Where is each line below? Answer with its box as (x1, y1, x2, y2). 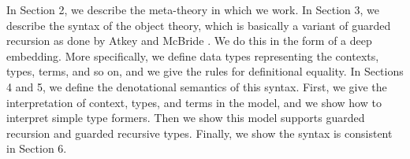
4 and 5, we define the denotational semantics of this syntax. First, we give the (6, 78, 387, 94)
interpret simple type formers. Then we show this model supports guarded (6, 109, 365, 126)
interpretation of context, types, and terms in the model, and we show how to (6, 94, 382, 110)
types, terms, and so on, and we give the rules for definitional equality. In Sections (6, 63, 404, 79)
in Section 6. (6, 140, 67, 157)
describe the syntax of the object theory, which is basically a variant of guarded (6, 17, 391, 33)
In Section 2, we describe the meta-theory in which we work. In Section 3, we (6, 2, 380, 17)
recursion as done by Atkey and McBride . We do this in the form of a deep (6, 32, 372, 49)
